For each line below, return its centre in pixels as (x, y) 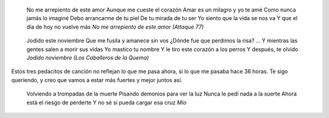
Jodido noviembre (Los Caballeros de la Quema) (88, 57)
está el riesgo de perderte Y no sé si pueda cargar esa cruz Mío (107, 102)
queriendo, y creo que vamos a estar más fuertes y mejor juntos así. (97, 80)
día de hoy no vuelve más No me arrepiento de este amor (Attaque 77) (115, 27)
